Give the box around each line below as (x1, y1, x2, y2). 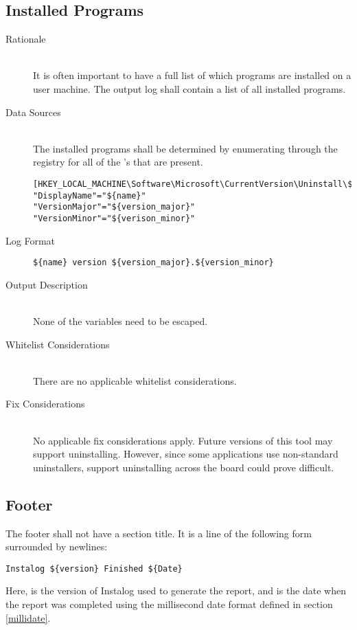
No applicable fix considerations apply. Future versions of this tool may (33, 433, 333, 447)
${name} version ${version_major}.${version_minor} (33, 258, 274, 268)
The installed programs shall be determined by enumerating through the (33, 141, 338, 155)
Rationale (5, 32, 46, 46)
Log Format (5, 233, 55, 247)
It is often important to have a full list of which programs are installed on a (33, 68, 352, 82)
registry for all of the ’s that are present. (33, 155, 203, 169)
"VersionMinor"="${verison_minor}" (33, 213, 196, 223)
